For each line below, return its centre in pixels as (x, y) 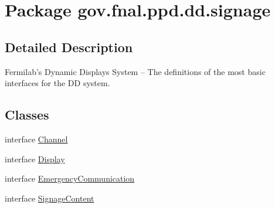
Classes (27, 115)
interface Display (35, 158)
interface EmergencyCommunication (70, 178)
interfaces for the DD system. (57, 83)
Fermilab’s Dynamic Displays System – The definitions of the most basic (135, 71)
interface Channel (36, 139)
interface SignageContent (50, 198)
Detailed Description (69, 47)
